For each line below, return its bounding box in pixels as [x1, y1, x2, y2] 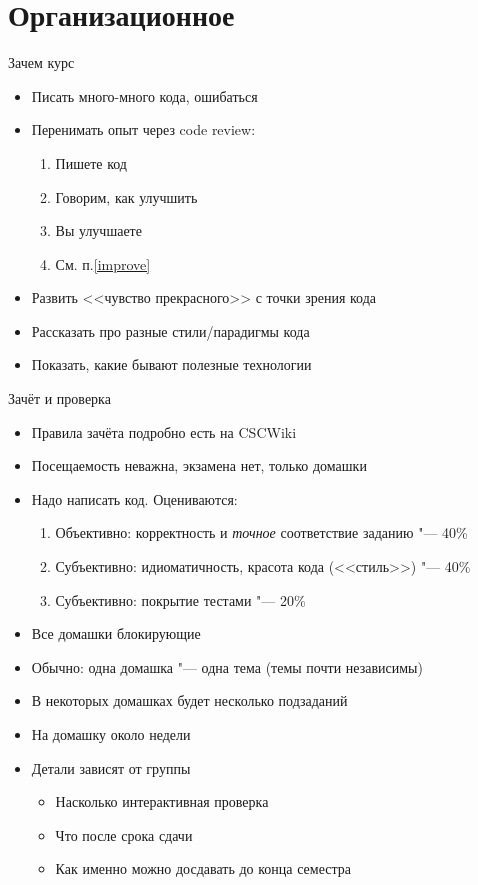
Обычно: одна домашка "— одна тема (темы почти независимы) [31, 656, 423, 677]
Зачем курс [8, 52, 75, 73]
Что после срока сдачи [55, 824, 193, 845]
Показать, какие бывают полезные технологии [31, 354, 312, 375]
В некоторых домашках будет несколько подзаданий [31, 690, 348, 711]
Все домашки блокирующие [31, 623, 201, 644]
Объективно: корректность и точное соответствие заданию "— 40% [55, 522, 468, 543]
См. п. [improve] [55, 253, 151, 274]
